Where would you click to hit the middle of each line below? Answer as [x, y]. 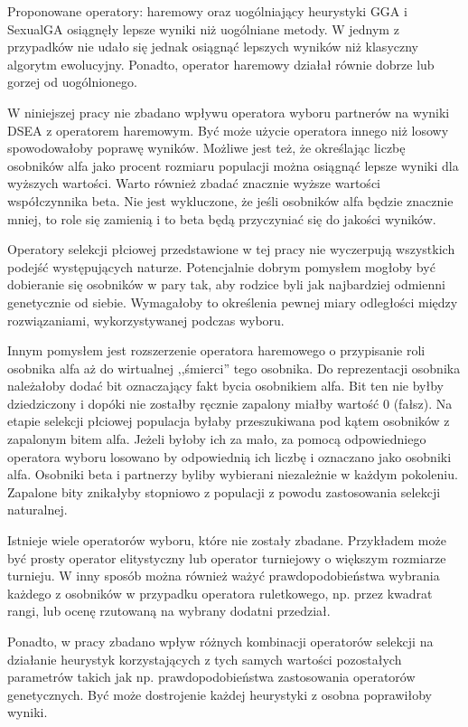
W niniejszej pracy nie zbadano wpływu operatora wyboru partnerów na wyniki [229, 112]
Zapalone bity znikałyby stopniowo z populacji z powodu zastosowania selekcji [224, 491]
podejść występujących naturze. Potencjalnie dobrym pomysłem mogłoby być [221, 266]
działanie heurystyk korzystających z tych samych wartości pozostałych [205, 659]
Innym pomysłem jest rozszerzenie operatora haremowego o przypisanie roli [216, 350]
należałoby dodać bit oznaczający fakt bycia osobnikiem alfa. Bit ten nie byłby [225, 386]
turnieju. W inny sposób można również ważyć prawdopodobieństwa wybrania [224, 576]
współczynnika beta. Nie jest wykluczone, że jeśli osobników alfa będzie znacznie [230, 200]
